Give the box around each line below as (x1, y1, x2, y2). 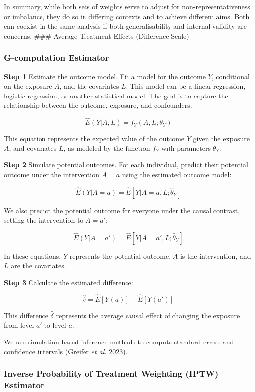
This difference (4, 310, 48, 320)
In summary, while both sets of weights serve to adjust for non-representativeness (4, 1, 250, 11)
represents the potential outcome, (69, 250, 171, 261)
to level (44, 320, 66, 330)
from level (4, 320, 34, 330)
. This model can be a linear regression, (126, 81, 246, 91)
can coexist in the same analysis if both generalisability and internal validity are (4, 21, 247, 31)
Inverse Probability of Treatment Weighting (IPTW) (4, 367, 219, 380)
